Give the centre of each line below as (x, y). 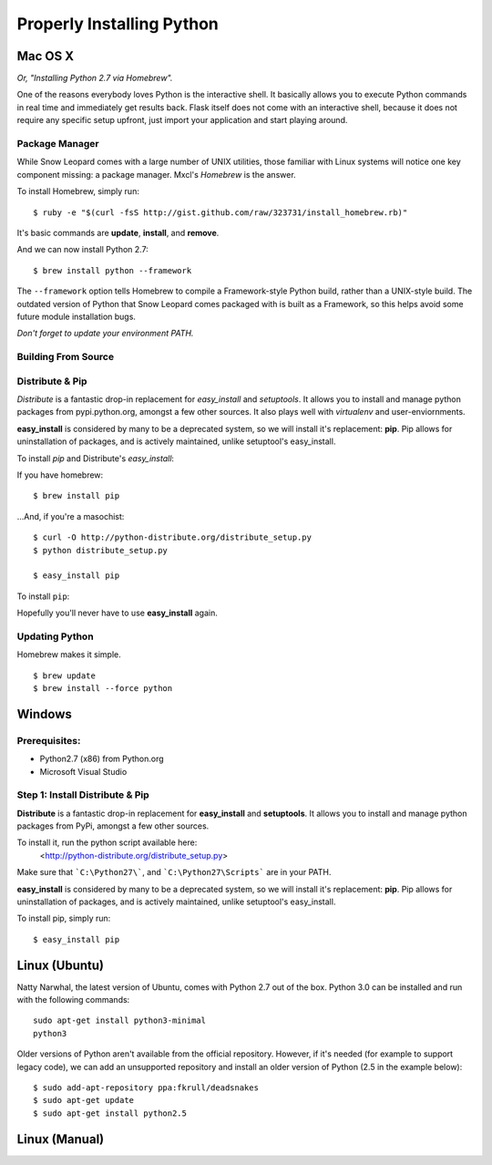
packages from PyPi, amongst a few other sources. (113, 826)
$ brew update (64, 675)
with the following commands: (73, 1000)
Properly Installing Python (118, 24)
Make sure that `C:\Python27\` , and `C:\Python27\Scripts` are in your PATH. (174, 872)
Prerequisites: (49, 740)
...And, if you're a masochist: (71, 516)
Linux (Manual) (61, 1139)
